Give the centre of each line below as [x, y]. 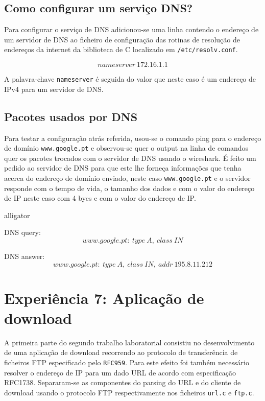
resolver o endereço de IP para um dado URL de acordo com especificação [120, 372]
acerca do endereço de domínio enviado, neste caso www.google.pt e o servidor [127, 178]
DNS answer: [25, 256]
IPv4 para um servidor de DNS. [54, 89]
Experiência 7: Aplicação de [104, 298]
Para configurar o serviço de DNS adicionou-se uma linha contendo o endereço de [131, 29]
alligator [17, 215]
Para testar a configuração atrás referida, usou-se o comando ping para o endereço [133, 138]
